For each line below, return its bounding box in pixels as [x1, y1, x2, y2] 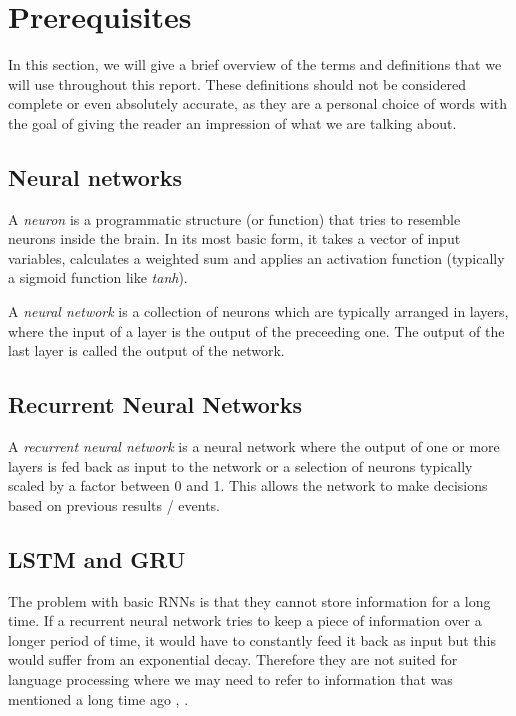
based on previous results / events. [8, 494, 221, 515]
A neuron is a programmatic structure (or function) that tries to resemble [8, 208, 461, 229]
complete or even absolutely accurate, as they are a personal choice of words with [8, 93, 507, 114]
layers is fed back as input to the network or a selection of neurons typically [8, 455, 473, 476]
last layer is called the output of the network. [8, 340, 285, 361]
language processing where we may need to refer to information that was [8, 669, 453, 690]
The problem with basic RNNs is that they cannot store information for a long [8, 590, 491, 611]
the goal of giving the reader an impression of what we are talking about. [8, 112, 457, 133]
